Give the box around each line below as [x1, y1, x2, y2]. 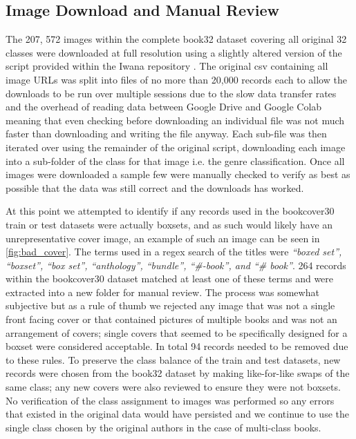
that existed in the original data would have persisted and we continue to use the [6, 407, 349, 421]
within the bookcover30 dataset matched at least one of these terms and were [6, 271, 334, 286]
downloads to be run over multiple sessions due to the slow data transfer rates [6, 86, 337, 100]
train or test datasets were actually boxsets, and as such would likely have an [6, 217, 333, 231]
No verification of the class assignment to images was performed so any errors [6, 393, 335, 407]
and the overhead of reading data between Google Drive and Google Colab [6, 99, 322, 114]
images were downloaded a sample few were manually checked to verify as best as [6, 167, 350, 182]
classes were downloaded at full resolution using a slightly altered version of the [6, 45, 342, 59]
